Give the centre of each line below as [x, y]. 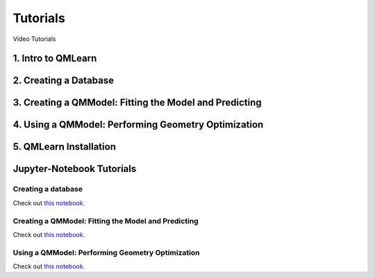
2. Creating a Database [64, 81]
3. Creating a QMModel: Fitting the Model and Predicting [137, 103]
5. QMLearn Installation [64, 147]
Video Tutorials [34, 39]
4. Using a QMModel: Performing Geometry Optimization [138, 125]
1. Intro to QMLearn [55, 59]
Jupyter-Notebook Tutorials [75, 169]
